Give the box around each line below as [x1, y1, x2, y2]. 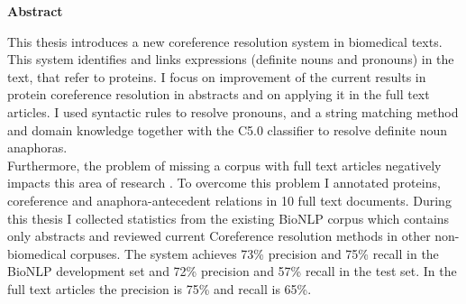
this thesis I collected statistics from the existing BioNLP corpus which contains [7, 208, 450, 227]
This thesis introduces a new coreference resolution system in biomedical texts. [7, 32, 443, 51]
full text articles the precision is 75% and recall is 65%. [7, 279, 312, 298]
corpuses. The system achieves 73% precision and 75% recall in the [69, 244, 439, 263]
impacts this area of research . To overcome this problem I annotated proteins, [7, 173, 441, 192]
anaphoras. [7, 138, 68, 157]
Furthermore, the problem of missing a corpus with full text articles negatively [7, 155, 442, 174]
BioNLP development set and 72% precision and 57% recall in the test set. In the [7, 262, 457, 281]
